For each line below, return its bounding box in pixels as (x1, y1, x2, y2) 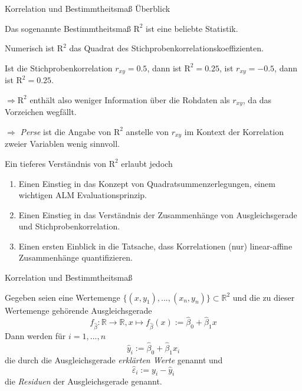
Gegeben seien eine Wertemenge (5, 291, 120, 303)
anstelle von (126, 125, 169, 137)
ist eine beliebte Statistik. (146, 22, 238, 34)
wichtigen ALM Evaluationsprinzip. (18, 189, 147, 201)
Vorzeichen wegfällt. (5, 106, 77, 118)
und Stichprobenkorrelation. (18, 220, 120, 232)
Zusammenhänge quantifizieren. (18, 251, 133, 264)
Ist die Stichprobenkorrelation (5, 61, 113, 74)
